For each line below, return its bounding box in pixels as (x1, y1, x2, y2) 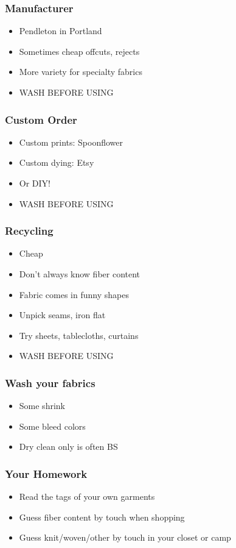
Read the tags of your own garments (19, 490, 155, 503)
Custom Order (5, 112, 77, 127)
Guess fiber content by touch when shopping (19, 510, 185, 523)
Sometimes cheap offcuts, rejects (19, 44, 140, 57)
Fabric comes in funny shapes (19, 288, 129, 301)
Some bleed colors (19, 419, 86, 432)
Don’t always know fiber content (19, 268, 141, 280)
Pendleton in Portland (19, 24, 102, 37)
